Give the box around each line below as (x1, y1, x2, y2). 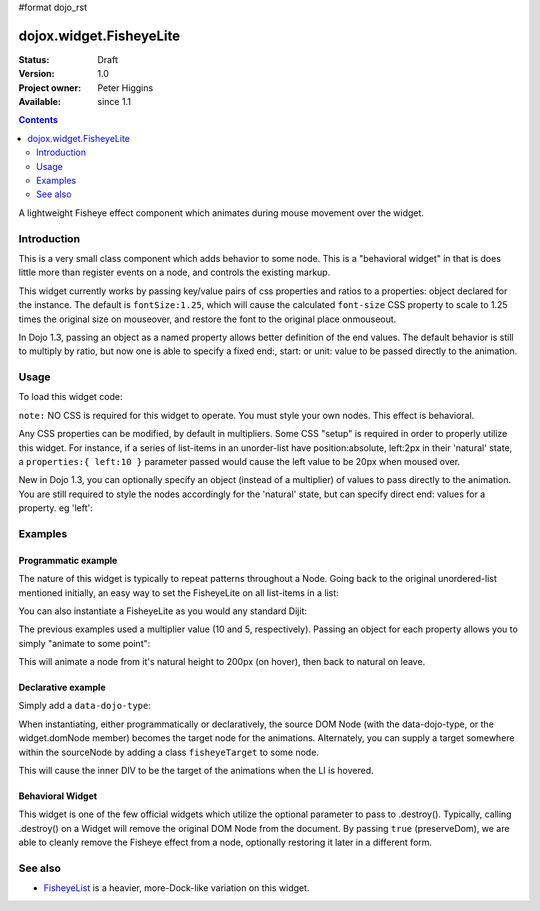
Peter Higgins (97, 81, 154, 94)
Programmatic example (18, 554, 118, 566)
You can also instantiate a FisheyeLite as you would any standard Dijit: (18, 605, 307, 617)
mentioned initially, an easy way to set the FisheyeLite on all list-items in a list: (18, 586, 339, 599)
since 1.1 (97, 96, 132, 108)
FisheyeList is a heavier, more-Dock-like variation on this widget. (43, 882, 310, 894)
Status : (18, 53, 50, 65)
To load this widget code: (18, 391, 123, 403)
